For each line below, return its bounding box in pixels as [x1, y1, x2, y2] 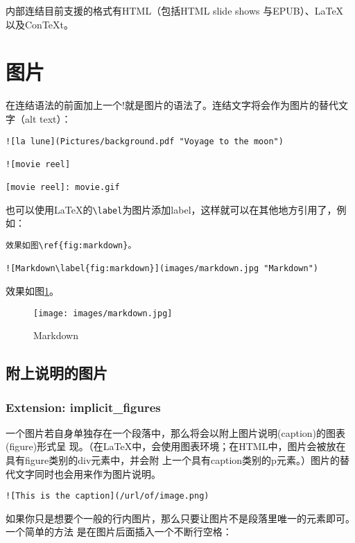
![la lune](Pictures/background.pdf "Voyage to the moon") [6, 136, 284, 146]
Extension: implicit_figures [6, 398, 161, 415]
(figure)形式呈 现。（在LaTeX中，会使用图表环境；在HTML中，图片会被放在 [6, 439, 346, 454]
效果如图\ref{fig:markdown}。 [6, 241, 137, 251]
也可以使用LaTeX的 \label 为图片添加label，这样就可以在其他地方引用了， [6, 202, 337, 216]
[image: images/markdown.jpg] [33, 308, 173, 318]
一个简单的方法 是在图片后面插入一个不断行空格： [6, 524, 232, 539]
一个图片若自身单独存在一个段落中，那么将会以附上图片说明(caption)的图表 [6, 425, 346, 440]
